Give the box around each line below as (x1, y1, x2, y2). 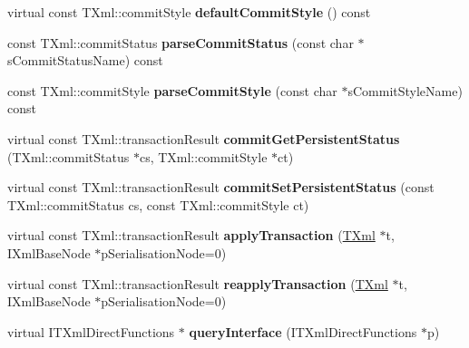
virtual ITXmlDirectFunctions (7, 322, 175, 341)
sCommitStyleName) (347, 81, 463, 100)
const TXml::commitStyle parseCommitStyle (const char (7, 81, 337, 100)
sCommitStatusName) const (7, 51, 163, 70)
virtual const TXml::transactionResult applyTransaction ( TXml (7, 226, 376, 245)
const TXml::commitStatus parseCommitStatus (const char (7, 33, 354, 52)
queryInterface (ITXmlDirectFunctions (189, 322, 417, 341)
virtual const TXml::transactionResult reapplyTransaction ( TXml (7, 274, 388, 293)
